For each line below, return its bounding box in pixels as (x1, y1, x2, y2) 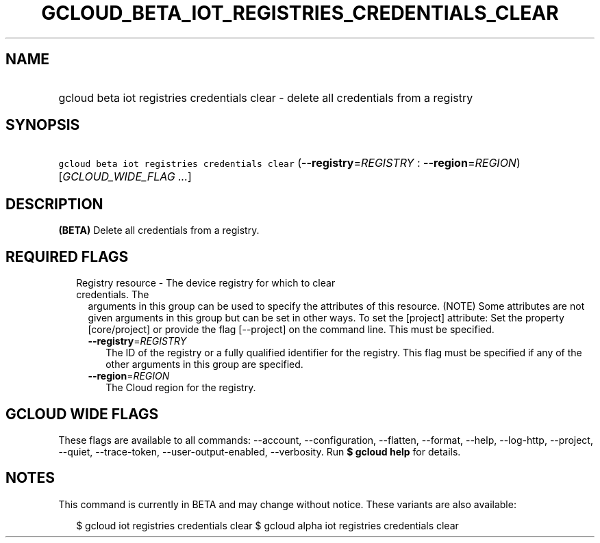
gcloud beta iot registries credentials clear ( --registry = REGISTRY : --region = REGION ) (58, 156, 521, 170)
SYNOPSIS (5, 116, 80, 134)
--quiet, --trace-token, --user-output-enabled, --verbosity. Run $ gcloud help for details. (58, 445, 461, 458)
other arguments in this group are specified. (105, 358, 303, 371)
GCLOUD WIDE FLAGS (5, 405, 159, 423)
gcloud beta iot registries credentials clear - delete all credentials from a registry (58, 90, 473, 105)
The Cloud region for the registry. (105, 382, 256, 394)
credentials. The (76, 289, 149, 301)
